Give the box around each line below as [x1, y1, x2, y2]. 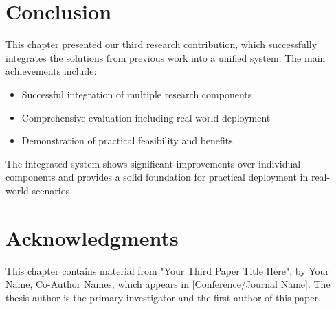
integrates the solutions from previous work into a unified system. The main [5, 50, 326, 65]
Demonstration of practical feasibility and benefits [21, 133, 233, 148]
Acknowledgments [5, 223, 179, 251]
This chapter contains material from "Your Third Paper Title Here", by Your [5, 263, 329, 277]
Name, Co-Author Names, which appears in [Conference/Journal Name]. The [5, 277, 331, 291]
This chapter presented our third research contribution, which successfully [5, 37, 317, 51]
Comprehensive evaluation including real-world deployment [21, 110, 271, 124]
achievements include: [5, 64, 97, 78]
